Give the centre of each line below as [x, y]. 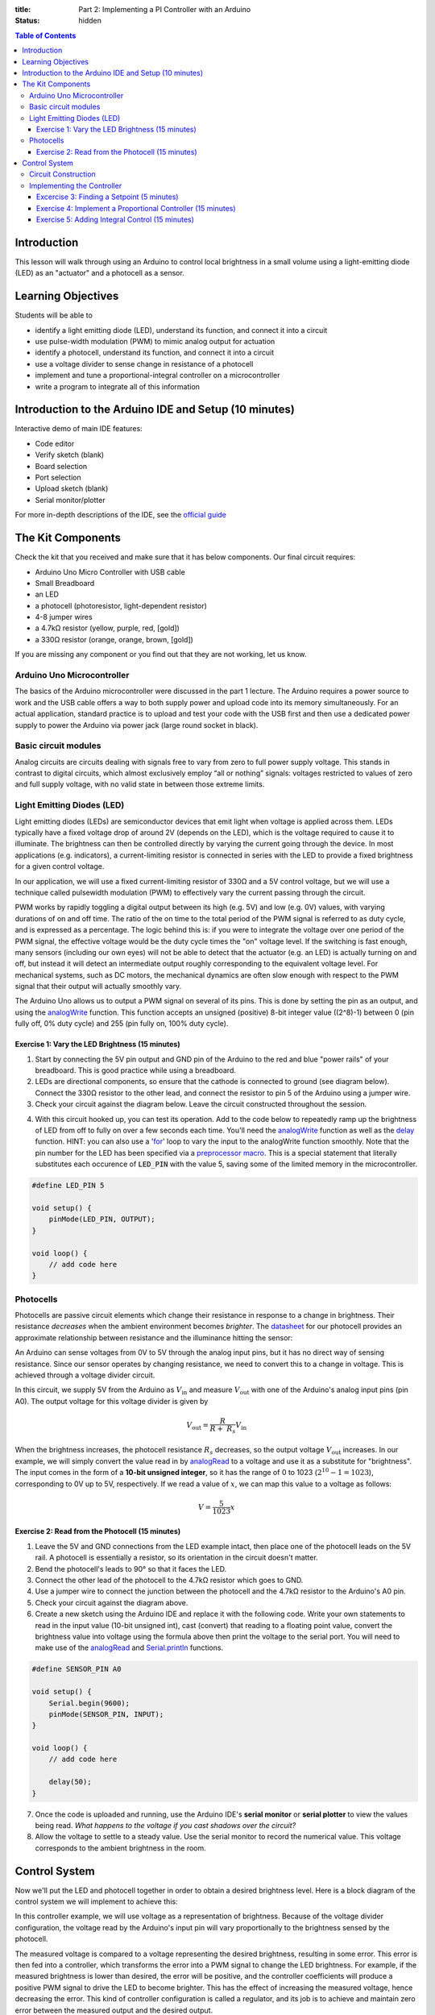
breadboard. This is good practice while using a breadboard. [136, 1070]
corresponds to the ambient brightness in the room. [121, 1848]
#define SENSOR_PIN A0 [77, 1669]
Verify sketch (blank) [70, 455]
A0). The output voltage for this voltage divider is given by [112, 1401]
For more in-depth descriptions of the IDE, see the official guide [121, 515]
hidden [90, 21]
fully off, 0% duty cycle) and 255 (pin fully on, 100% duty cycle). [122, 1024]
